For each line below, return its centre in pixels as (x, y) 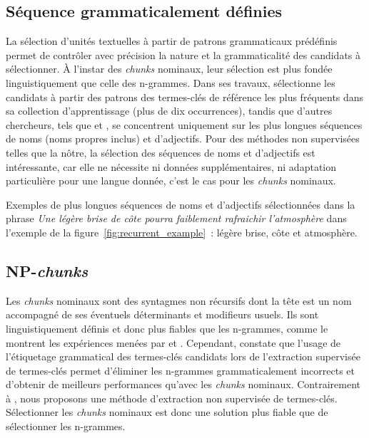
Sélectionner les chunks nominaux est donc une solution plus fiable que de (167, 412)
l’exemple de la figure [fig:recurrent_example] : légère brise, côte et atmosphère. (182, 232)
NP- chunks (47, 270)
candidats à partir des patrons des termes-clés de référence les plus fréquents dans (185, 97)
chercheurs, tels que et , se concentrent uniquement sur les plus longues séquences (184, 124)
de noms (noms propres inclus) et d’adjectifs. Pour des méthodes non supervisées (183, 139)
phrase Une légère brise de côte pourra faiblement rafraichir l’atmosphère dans (176, 218)
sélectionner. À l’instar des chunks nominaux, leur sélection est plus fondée (169, 69)
